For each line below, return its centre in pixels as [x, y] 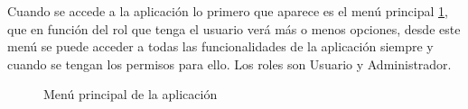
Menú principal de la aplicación [131, 94]
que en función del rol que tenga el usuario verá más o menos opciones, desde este [234, 28]
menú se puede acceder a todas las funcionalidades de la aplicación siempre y [220, 46]
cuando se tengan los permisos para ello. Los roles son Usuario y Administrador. [229, 64]
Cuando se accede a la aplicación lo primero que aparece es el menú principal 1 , [228, 11]
